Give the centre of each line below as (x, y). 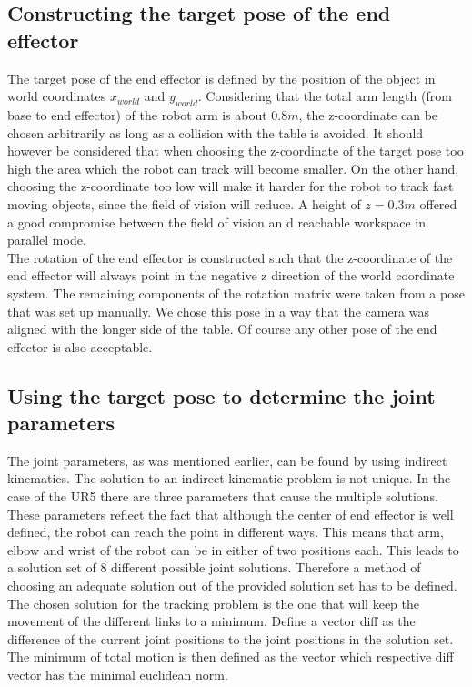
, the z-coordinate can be (368, 114)
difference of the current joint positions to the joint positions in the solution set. (231, 638)
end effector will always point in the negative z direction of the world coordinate (231, 275)
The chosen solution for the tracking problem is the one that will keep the (213, 603)
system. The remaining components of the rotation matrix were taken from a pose (236, 293)
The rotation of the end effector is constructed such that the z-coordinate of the (230, 257)
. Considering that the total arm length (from (325, 96)
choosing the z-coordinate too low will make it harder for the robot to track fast (231, 186)
